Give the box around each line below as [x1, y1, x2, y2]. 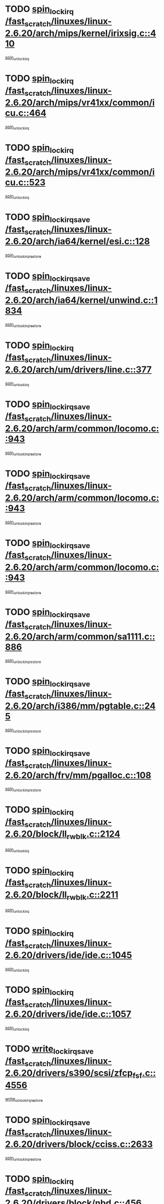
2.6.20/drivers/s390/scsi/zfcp [5, 1067, 133, 1079]
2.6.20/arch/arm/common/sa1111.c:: [5, 631, 156, 642]
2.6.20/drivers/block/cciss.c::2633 [5, 1138, 153, 1149]
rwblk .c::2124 [67, 828, 120, 842]
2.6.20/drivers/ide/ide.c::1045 [5, 950, 132, 961]
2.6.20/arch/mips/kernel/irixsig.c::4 [5, 28, 157, 39]
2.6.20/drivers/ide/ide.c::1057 [5, 1009, 131, 1020]
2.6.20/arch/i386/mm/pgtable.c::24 [5, 700, 156, 711]
